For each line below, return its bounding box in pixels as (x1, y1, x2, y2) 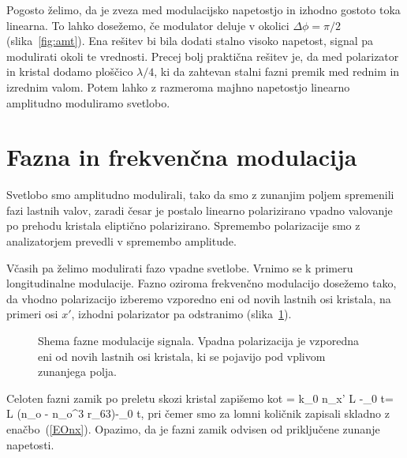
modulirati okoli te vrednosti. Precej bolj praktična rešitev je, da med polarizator (6, 47, 399, 64)
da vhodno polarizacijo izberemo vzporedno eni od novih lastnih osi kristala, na (6, 290, 391, 306)
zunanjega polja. (38, 363, 117, 380)
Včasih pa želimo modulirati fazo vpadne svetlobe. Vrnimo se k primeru (6, 259, 353, 276)
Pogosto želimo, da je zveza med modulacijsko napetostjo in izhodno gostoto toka (6, 2, 401, 17)
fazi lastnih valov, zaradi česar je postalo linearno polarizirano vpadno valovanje (6, 201, 393, 218)
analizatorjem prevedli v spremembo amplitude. (6, 233, 237, 250)
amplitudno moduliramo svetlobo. (6, 94, 170, 111)
